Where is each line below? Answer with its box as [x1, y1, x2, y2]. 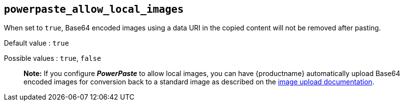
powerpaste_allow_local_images [4, 3, 184, 15]
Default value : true [4, 39, 69, 48]
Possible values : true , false [4, 54, 101, 63]
